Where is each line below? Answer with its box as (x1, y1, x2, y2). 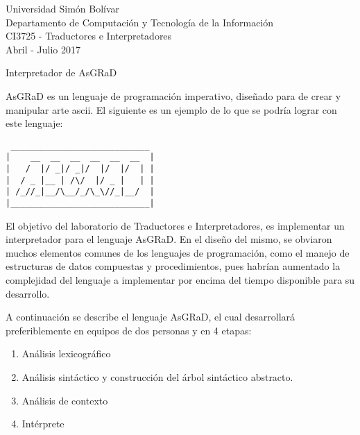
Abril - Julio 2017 (6, 42, 80, 56)
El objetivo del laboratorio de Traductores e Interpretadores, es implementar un (6, 218, 345, 232)
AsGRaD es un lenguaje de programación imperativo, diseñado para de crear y (6, 88, 341, 103)
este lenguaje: (6, 116, 63, 130)
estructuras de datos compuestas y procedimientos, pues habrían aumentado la (6, 259, 341, 273)
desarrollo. (6, 286, 50, 300)
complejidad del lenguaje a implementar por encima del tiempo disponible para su (6, 273, 355, 287)
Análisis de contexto (22, 393, 108, 407)
